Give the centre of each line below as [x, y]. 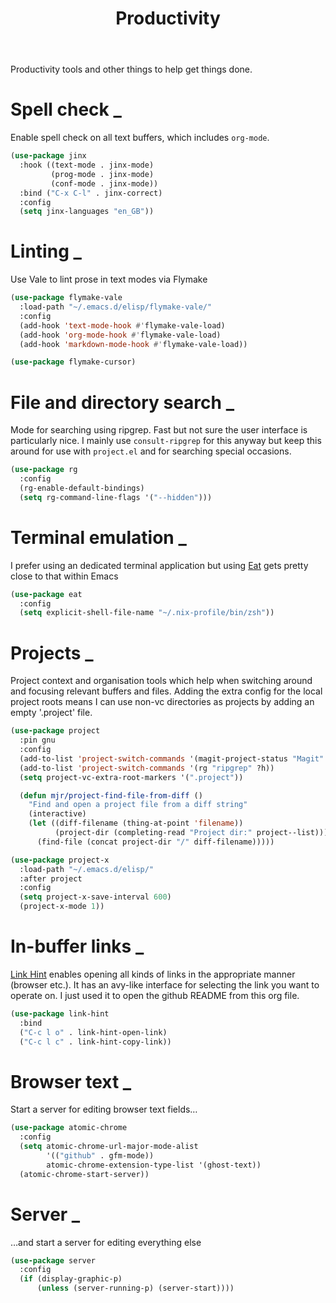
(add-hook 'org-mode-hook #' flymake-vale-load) [120, 335]
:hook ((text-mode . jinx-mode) [87, 165]
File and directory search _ [122, 402]
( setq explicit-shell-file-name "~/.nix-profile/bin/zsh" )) [147, 613]
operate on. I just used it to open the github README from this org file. [155, 995]
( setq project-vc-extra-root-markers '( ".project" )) [131, 777]
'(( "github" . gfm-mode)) [100, 1156]
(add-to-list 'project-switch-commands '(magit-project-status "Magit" [172, 758]
